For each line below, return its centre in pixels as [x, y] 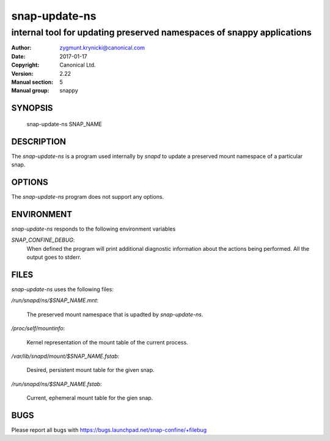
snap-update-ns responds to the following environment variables [94, 229]
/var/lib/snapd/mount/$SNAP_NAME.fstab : [65, 356]
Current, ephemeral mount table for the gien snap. [90, 398]
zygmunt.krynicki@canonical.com [102, 48]
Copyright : [25, 65]
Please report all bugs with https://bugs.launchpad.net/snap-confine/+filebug [109, 430]
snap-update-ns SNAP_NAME [64, 124]
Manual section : [32, 82]
